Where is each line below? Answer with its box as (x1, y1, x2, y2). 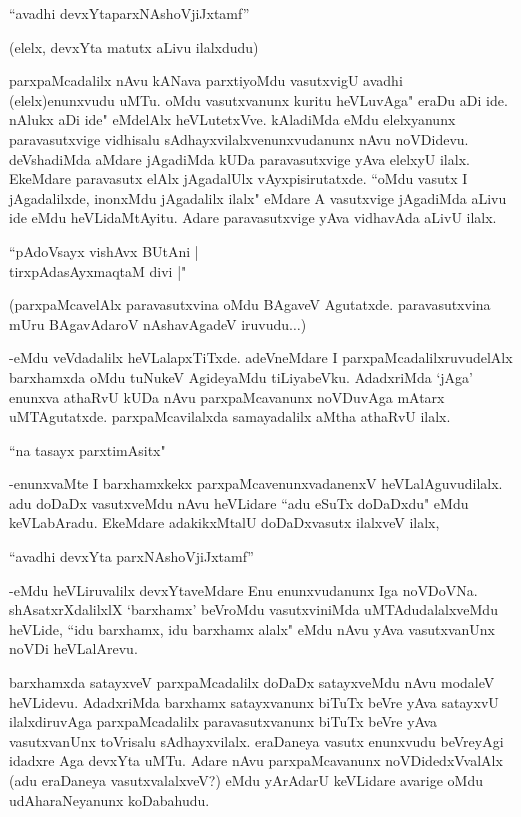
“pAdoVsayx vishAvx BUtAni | (9, 240, 199, 261)
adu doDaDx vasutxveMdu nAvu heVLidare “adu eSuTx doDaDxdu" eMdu (9, 492, 469, 513)
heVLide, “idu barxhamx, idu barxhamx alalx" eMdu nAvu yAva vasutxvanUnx (9, 618, 495, 639)
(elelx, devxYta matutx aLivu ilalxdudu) (9, 36, 259, 57)
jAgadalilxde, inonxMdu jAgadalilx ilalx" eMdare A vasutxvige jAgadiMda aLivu (9, 187, 507, 208)
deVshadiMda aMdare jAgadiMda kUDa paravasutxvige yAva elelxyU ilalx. (9, 148, 470, 169)
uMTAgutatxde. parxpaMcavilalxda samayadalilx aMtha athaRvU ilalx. (9, 406, 451, 427)
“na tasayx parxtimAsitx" (9, 439, 166, 460)
